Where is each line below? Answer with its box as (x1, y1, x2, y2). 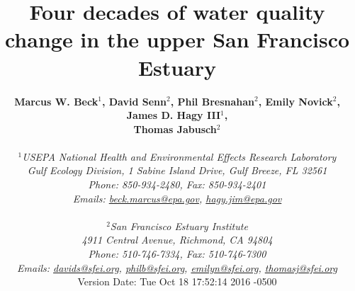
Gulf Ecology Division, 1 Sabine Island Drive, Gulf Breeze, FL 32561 (27, 163, 327, 178)
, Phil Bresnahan (170, 93, 255, 108)
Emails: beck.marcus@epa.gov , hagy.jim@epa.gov (72, 190, 282, 205)
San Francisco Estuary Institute (110, 218, 248, 233)
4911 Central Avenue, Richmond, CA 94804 (81, 232, 273, 247)
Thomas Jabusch (133, 121, 217, 136)
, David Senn (101, 93, 167, 108)
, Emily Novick (258, 93, 333, 108)
